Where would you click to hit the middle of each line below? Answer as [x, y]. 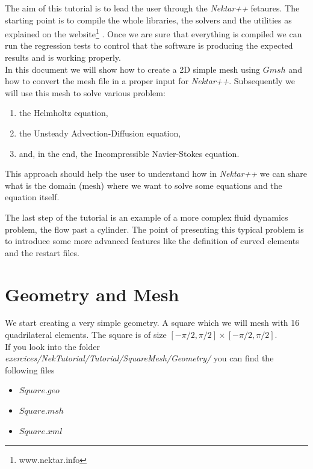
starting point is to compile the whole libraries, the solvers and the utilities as [148, 20]
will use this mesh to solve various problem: [85, 92]
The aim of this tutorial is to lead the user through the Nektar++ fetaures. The [152, 8]
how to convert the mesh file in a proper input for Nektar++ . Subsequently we [150, 81]
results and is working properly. [63, 57]
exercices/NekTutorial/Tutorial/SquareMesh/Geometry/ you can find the [139, 358]
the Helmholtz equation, [64, 113]
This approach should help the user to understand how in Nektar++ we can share [156, 173]
